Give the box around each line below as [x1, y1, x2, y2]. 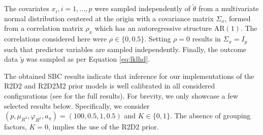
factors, [4, 121, 27, 132]
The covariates [4, 3, 49, 14]
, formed [224, 13, 251, 23]
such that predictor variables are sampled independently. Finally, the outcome [4, 43, 247, 54]
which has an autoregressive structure [94, 23, 212, 33]
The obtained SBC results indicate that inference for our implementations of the [4, 70, 254, 81]
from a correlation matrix [4, 23, 83, 33]
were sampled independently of [94, 3, 190, 14]
